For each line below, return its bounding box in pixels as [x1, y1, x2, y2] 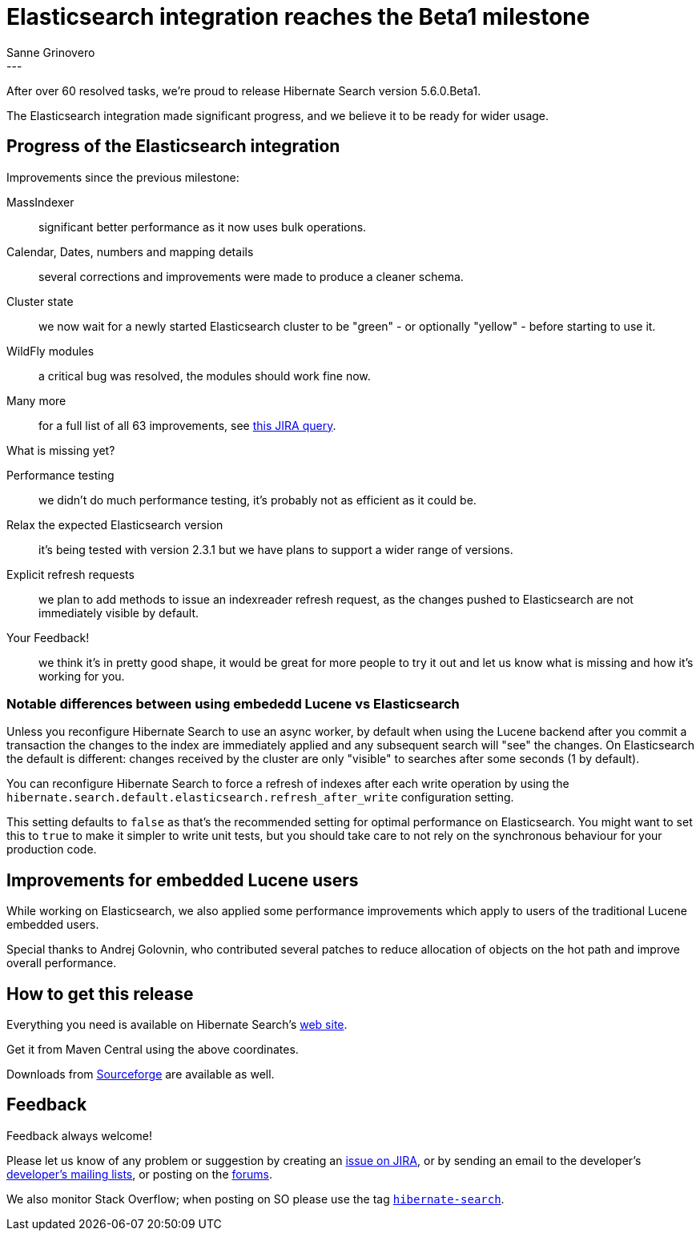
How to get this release [6, 983, 194, 1004]
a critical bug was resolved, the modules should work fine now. [38, 368, 371, 383]
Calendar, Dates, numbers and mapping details [6, 244, 254, 259]
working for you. [38, 669, 125, 683]
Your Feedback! [6, 630, 90, 645]
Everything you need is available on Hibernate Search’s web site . [6, 1018, 348, 1032]
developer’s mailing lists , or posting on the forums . [6, 1167, 272, 1181]
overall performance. [6, 956, 117, 970]
